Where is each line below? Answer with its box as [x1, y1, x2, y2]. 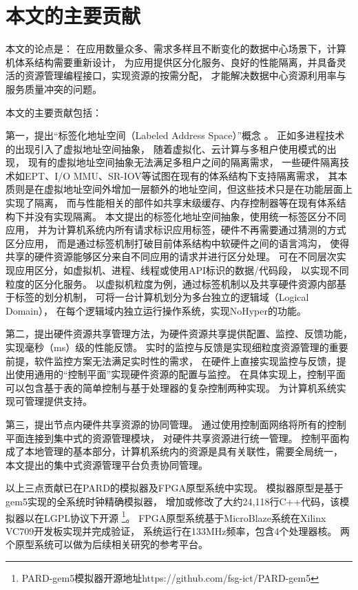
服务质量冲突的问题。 [6, 81, 102, 96]
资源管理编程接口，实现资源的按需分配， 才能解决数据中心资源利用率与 [24, 68, 346, 83]
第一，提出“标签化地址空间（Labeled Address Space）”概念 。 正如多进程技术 [6, 128, 345, 143]
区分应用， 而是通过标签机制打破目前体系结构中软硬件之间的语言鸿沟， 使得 [6, 235, 350, 250]
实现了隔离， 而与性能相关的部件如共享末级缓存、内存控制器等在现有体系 [6, 196, 337, 210]
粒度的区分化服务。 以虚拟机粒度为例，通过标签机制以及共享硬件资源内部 [6, 276, 337, 291]
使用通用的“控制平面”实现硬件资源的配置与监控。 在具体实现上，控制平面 [14, 367, 346, 381]
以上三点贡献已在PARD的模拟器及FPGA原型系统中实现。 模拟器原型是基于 [6, 481, 344, 495]
